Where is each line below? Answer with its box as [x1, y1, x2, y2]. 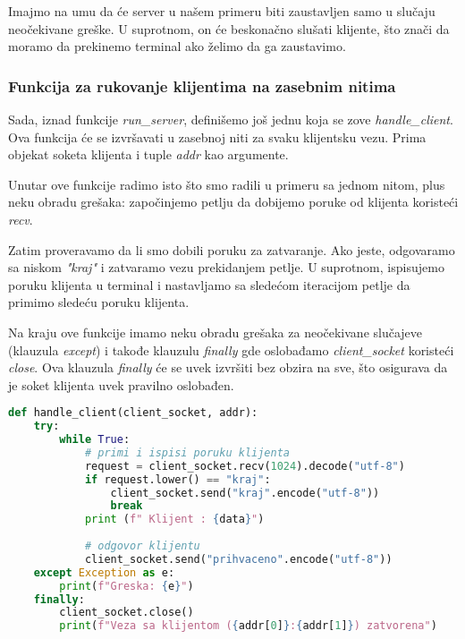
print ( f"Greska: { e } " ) [59, 579, 194, 592]
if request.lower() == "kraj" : [84, 473, 271, 486]
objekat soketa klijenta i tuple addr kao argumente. [8, 145, 289, 164]
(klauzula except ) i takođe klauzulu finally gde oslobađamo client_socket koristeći [8, 340, 454, 359]
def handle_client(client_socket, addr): [8, 406, 258, 420]
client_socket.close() [59, 606, 194, 619]
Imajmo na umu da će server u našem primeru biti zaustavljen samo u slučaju [8, 2, 435, 20]
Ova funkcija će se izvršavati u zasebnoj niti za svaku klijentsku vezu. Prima [8, 127, 427, 146]
